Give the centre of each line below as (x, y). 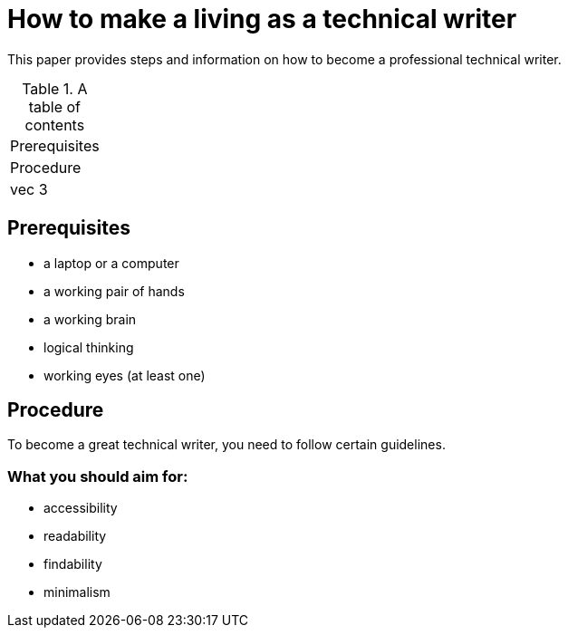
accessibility (81, 508)
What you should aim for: (98, 476)
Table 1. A (55, 88)
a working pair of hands (114, 291)
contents (55, 125)
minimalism (77, 592)
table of (54, 106)
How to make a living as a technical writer (262, 19)
